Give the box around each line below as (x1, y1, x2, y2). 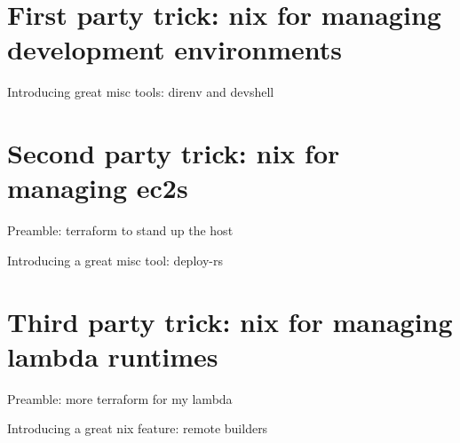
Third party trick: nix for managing (7, 303, 453, 339)
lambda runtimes (7, 337, 218, 374)
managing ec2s (7, 170, 188, 206)
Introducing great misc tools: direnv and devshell (7, 83, 274, 101)
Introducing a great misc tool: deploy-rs (7, 250, 223, 269)
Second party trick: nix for (7, 135, 340, 171)
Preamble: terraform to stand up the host (7, 221, 234, 240)
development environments (7, 31, 342, 67)
